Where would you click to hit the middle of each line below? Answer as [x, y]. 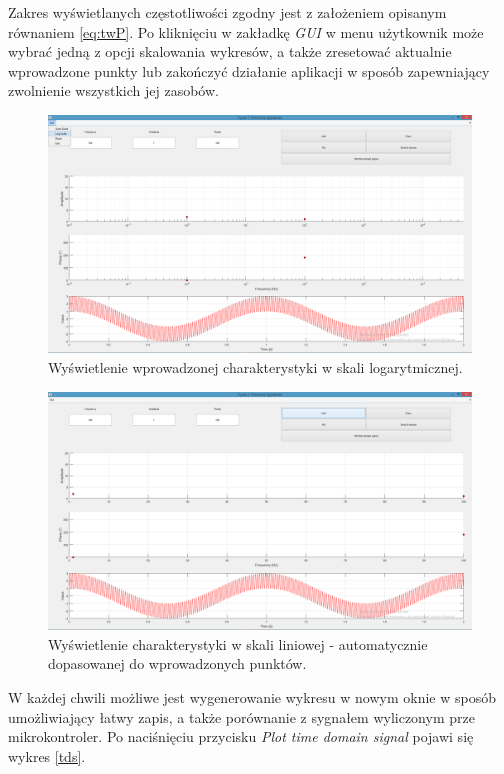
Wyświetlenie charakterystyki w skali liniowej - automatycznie [238, 643]
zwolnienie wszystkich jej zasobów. [113, 90]
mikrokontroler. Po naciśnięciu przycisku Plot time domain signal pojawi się [241, 736]
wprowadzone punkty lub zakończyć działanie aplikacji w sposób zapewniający [249, 70]
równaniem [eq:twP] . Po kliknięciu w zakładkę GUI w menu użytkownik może [246, 31]
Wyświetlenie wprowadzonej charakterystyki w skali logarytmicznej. [255, 367]
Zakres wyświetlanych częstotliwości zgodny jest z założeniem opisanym [227, 12]
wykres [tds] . [47, 755]
